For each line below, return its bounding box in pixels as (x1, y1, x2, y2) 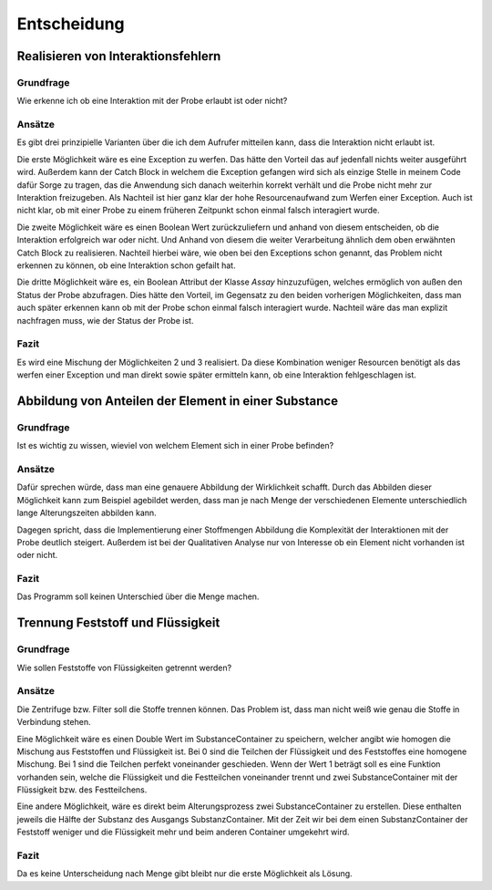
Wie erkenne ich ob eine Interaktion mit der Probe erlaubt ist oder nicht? (16, 96, 288, 107)
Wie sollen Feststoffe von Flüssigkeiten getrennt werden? (16, 662, 232, 673)
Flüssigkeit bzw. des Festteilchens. (16, 784, 148, 795)
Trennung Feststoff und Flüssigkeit (16, 616, 220, 631)
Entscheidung (16, 14, 125, 34)
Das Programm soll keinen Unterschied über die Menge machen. (16, 591, 260, 602)
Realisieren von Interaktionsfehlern (16, 48, 221, 64)
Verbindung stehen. (16, 717, 91, 728)
